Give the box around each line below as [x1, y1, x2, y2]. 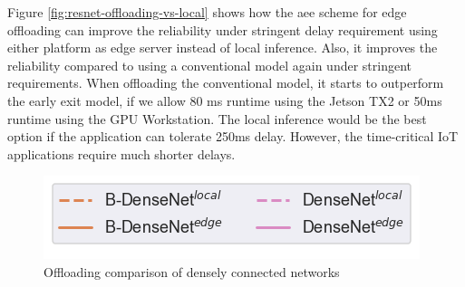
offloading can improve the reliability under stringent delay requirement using [7, 20, 438, 39]
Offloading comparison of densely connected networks [44, 262, 340, 281]
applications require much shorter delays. [7, 144, 236, 163]
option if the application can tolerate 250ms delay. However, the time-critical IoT [7, 127, 459, 146]
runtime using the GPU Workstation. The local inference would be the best [7, 109, 427, 128]
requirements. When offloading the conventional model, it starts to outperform [7, 73, 444, 92]
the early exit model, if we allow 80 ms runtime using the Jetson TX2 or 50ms [7, 91, 442, 110]
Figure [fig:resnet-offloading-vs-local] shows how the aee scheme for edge [7, 3, 407, 21]
